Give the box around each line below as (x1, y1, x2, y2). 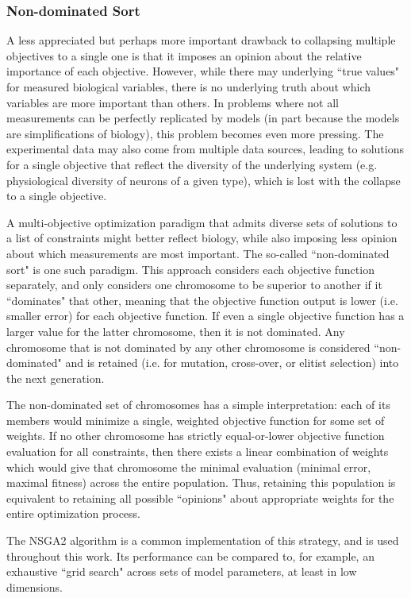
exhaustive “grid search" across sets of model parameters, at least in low (6, 563, 357, 580)
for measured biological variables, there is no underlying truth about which (6, 79, 371, 95)
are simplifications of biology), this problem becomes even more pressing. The (6, 125, 384, 141)
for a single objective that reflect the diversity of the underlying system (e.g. (6, 156, 378, 172)
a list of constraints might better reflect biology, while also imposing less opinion (6, 230, 398, 246)
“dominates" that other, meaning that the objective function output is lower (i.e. (6, 291, 398, 308)
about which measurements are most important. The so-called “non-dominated (6, 245, 390, 261)
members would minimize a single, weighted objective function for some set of (6, 411, 385, 428)
